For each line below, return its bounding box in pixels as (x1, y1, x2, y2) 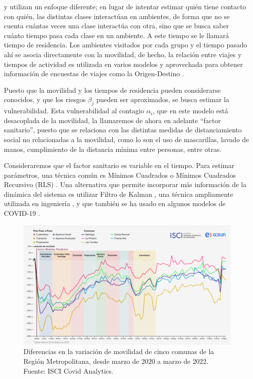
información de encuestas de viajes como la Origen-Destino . (4, 68, 184, 79)
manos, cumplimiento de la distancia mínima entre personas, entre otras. (4, 144, 222, 154)
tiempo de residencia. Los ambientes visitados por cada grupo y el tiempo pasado (4, 40, 247, 50)
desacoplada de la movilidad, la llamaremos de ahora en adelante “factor (4, 115, 221, 125)
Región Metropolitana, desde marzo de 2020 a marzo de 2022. (23, 356, 209, 366)
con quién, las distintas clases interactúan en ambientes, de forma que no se (4, 11, 230, 21)
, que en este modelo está (152, 105, 228, 116)
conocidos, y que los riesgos (4, 94, 86, 105)
